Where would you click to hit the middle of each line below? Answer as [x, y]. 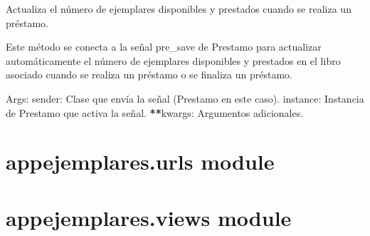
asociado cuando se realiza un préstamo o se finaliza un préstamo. [149, 75]
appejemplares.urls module [140, 161]
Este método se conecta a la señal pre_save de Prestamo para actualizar [164, 47]
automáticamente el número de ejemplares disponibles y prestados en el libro [173, 60]
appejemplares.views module [149, 217]
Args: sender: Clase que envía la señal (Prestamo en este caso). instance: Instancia [185, 98]
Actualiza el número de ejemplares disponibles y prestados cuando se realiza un [179, 9]
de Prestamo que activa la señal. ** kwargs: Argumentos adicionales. [155, 112]
